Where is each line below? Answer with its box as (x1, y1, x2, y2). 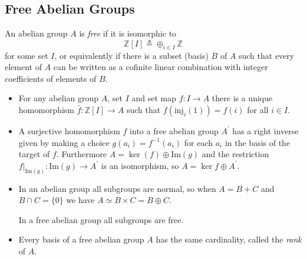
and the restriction (202, 148, 269, 160)
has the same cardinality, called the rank (156, 233, 302, 245)
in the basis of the (225, 136, 291, 148)
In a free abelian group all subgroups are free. (18, 213, 184, 225)
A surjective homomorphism (18, 124, 120, 137)
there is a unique (212, 92, 273, 104)
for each (184, 136, 213, 148)
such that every (238, 49, 295, 61)
